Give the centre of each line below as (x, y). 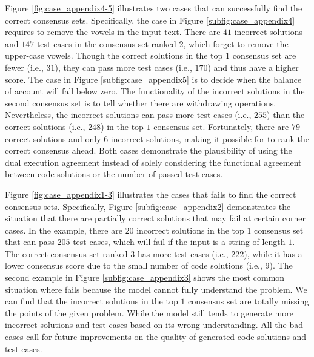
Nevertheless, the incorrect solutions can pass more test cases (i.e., (128, 115)
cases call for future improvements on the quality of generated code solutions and (156, 337)
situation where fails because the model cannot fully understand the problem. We (156, 289)
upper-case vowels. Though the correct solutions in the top (114, 55)
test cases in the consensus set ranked (106, 43)
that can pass (30, 242)
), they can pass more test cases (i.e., (123, 67)
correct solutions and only (53, 138)
